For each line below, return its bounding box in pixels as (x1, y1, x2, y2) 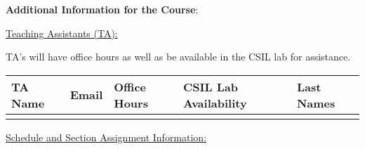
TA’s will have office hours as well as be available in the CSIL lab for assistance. (6, 49, 351, 64)
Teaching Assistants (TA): (6, 25, 118, 40)
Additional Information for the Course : (6, 2, 199, 16)
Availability (183, 94, 247, 111)
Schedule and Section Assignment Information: (6, 129, 207, 144)
